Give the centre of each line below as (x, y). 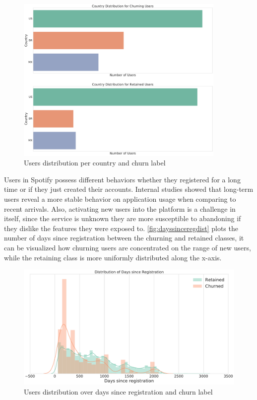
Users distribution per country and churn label (95, 163)
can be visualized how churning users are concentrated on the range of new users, (128, 247)
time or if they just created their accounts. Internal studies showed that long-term (129, 189)
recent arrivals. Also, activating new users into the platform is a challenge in (120, 208)
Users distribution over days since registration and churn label (118, 391)
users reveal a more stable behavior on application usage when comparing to (120, 199)
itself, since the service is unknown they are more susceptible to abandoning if (123, 218)
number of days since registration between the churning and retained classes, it (124, 238)
